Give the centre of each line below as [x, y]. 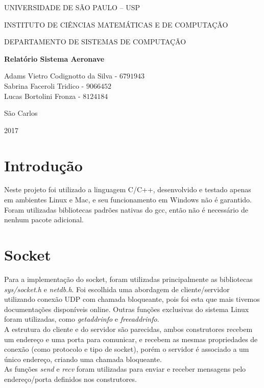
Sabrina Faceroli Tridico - [44, 85]
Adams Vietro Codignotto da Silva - [61, 76]
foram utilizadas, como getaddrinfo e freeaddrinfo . [82, 319]
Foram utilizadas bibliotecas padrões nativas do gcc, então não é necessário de [126, 209]
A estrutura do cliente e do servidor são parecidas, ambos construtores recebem [128, 329]
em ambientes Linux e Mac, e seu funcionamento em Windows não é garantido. [128, 200]
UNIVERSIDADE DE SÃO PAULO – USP [72, 7]
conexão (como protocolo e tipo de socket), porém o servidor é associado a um [127, 349]
